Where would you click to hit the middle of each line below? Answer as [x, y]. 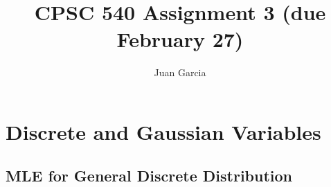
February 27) [180, 39]
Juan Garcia [180, 72]
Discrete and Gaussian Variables [163, 131]
